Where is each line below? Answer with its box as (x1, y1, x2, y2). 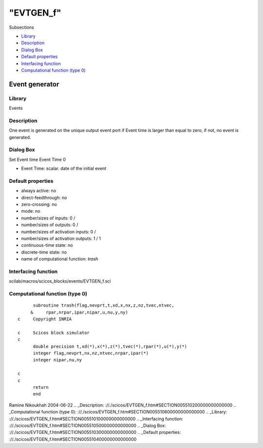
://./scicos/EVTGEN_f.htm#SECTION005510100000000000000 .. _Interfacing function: (9, 416, 184, 422)
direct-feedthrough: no (21, 195, 67, 200)
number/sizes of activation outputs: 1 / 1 (21, 235, 101, 241)
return (33, 384, 49, 390)
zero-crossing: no (21, 201, 57, 207)
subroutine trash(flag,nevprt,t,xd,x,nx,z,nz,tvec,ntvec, (33, 303, 175, 308)
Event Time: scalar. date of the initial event (21, 166, 107, 172)
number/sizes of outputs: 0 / (21, 222, 78, 228)
